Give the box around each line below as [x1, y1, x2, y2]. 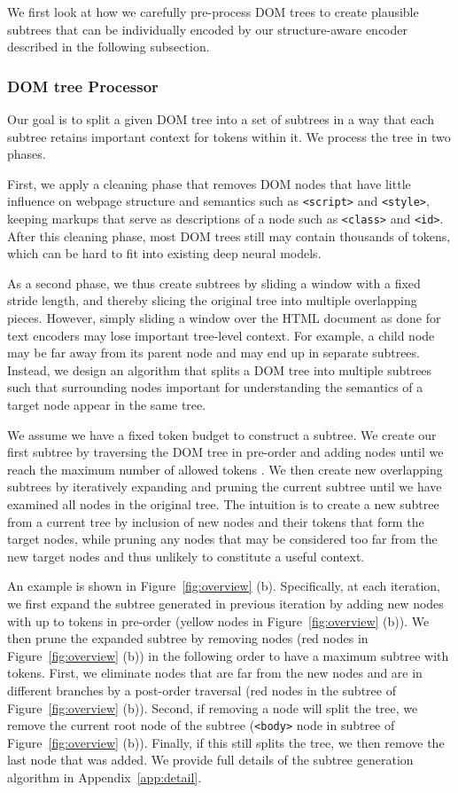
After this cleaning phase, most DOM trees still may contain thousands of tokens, [7, 226, 451, 245]
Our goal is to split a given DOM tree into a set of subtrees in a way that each [7, 110, 435, 128]
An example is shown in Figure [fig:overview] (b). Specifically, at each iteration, [7, 577, 440, 595]
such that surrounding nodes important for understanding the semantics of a [7, 378, 423, 396]
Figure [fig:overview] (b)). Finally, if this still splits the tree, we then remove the [7, 733, 445, 751]
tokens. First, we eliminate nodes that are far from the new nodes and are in [7, 663, 423, 682]
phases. [7, 145, 46, 163]
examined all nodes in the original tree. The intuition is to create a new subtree [7, 495, 439, 513]
